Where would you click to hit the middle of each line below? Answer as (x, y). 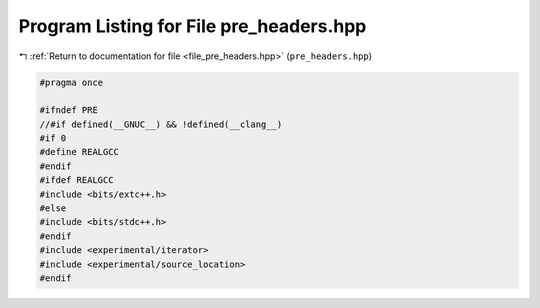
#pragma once (71, 82)
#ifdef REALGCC (76, 180)
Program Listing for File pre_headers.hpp (192, 26)
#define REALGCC (79, 152)
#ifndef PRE (69, 110)
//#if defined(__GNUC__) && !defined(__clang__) (161, 124)
